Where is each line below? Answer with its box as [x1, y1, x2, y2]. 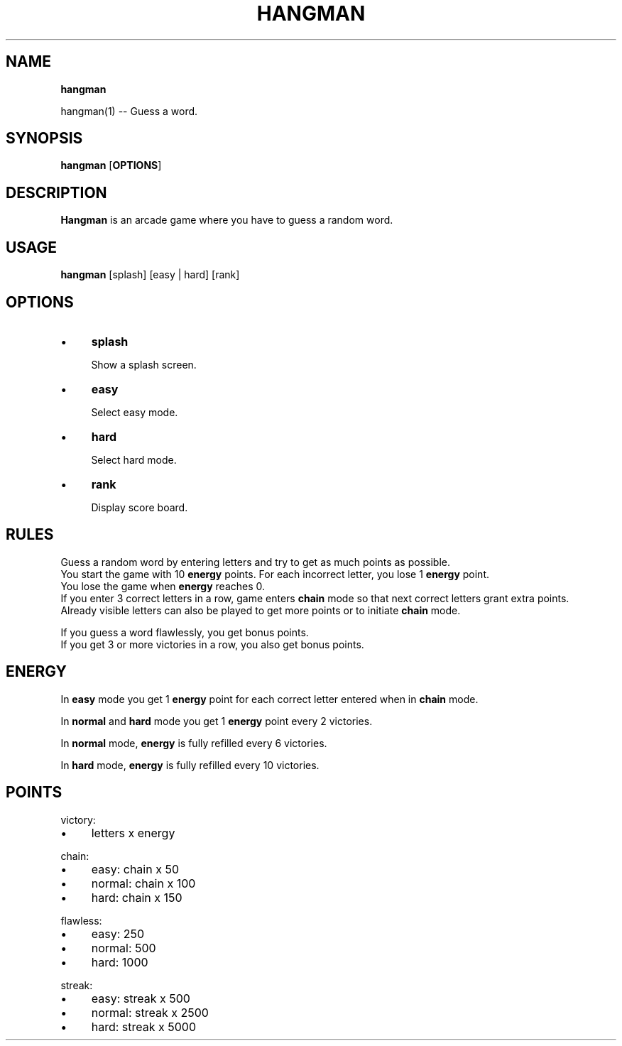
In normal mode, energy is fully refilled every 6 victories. [60, 736, 327, 749]
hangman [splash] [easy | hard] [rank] [60, 268, 240, 281]
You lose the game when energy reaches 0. [60, 579, 266, 592]
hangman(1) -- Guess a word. [60, 104, 198, 117]
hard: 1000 [91, 954, 148, 969]
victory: [60, 813, 96, 826]
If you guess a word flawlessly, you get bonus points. [60, 626, 309, 638]
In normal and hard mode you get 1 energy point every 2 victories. [60, 714, 373, 727]
